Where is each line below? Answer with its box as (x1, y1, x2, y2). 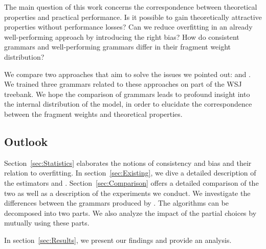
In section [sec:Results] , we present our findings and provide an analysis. (4, 234, 232, 245)
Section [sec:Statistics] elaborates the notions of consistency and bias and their (4, 157, 252, 168)
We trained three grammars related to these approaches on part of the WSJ (4, 79, 242, 89)
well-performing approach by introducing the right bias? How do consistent (4, 31, 239, 42)
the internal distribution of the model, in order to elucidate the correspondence (4, 98, 252, 109)
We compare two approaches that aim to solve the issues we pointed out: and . (4, 68, 251, 79)
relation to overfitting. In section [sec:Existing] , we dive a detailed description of (4, 167, 256, 178)
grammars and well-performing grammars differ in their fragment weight (4, 41, 231, 52)
